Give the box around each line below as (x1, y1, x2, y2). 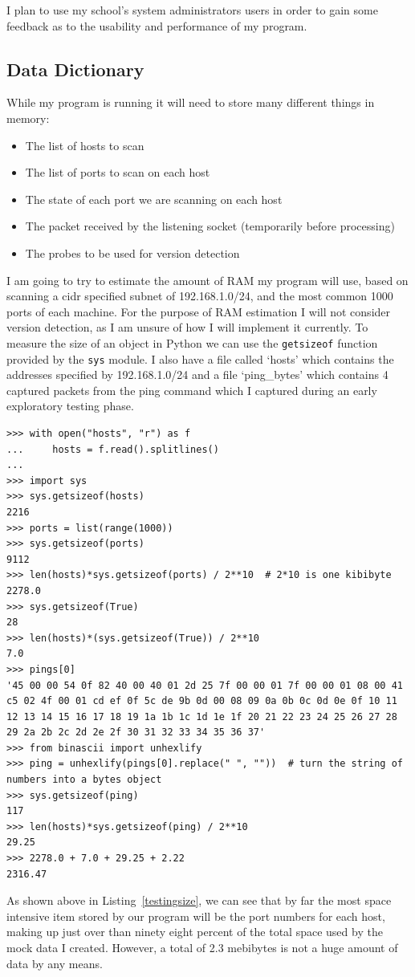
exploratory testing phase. (6, 397, 134, 414)
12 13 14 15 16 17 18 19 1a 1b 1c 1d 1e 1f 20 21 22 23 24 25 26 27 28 (6, 710, 397, 723)
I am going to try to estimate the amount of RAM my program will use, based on (6, 271, 409, 288)
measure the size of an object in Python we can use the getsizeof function (6, 334, 378, 351)
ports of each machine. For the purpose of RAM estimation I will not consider (6, 303, 391, 320)
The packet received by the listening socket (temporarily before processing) (25, 218, 395, 234)
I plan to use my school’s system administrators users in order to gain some (6, 2, 378, 18)
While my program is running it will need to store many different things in (6, 94, 375, 111)
